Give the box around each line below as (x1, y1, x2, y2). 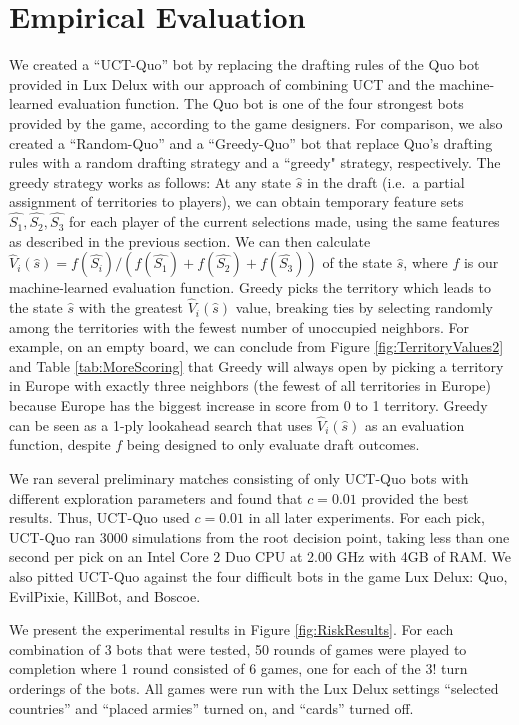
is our (463, 252, 499, 273)
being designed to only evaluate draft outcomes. (126, 434, 420, 455)
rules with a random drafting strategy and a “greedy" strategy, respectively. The (9, 152, 501, 173)
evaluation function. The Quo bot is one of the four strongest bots (58, 93, 464, 114)
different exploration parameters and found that (9, 487, 303, 508)
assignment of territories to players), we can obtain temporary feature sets (9, 191, 464, 212)
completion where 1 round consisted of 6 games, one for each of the (9, 658, 421, 679)
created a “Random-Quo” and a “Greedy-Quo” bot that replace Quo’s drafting (9, 132, 493, 153)
